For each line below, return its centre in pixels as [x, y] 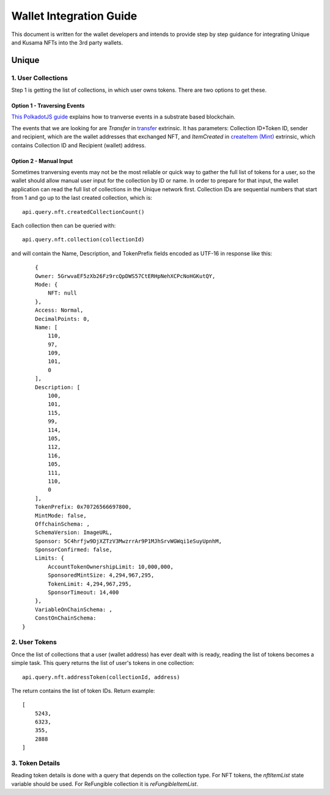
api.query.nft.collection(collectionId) [83, 240]
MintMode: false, [61, 515]
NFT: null [63, 293]
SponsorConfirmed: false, [74, 550]
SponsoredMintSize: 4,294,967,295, [101, 575]
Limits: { [49, 558]
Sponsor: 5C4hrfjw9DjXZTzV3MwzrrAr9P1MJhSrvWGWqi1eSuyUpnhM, [128, 541]
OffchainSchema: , [62, 524]
